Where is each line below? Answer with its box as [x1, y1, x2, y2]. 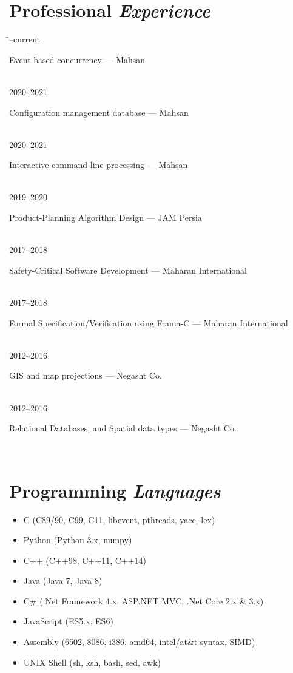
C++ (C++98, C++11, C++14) [23, 553, 147, 566]
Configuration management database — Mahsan [9, 106, 189, 118]
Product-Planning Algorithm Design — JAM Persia [9, 211, 202, 224]
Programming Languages [9, 478, 221, 503]
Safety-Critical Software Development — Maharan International [9, 263, 247, 276]
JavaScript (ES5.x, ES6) [23, 615, 113, 627]
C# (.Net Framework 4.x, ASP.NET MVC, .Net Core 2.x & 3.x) [23, 594, 264, 607]
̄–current [9, 33, 41, 46]
